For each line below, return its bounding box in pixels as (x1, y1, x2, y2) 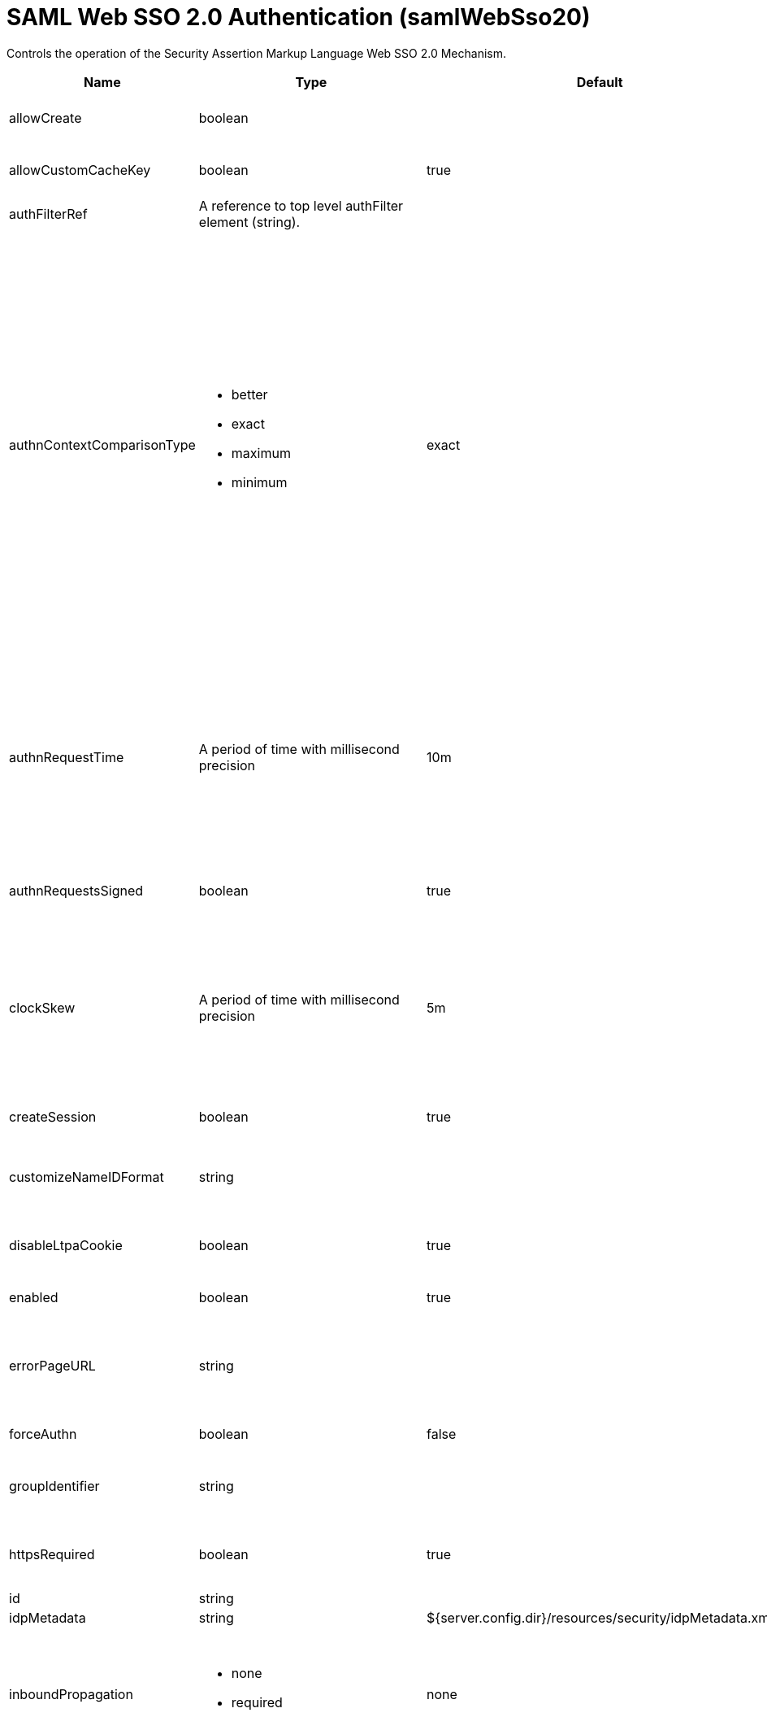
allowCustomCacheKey (9, 161, 151, 178)
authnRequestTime (9, 748, 124, 765)
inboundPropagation (9, 1685, 133, 1702)
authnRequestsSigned (9, 882, 144, 899)
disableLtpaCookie (9, 1236, 123, 1253)
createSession (9, 1108, 97, 1125)
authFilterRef (9, 205, 88, 222)
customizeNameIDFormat (9, 1168, 164, 1185)
